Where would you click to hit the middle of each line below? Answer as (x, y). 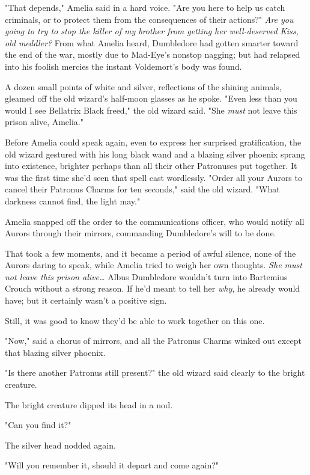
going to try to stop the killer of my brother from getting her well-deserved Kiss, (152, 31)
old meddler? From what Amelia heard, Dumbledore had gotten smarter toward (152, 42)
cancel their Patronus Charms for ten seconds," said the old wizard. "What (142, 189)
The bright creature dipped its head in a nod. (89, 404)
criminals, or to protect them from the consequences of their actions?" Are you (149, 19)
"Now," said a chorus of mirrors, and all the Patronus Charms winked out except (153, 341)
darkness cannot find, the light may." (73, 201)
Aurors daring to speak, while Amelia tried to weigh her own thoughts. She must (153, 265)
